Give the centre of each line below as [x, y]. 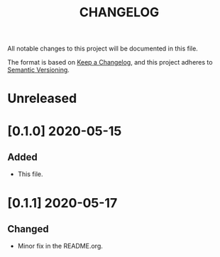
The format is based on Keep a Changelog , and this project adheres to [110, 62]
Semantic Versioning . [38, 70]
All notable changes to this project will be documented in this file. [103, 49]
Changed [28, 229]
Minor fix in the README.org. [60, 246]
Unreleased [42, 98]
